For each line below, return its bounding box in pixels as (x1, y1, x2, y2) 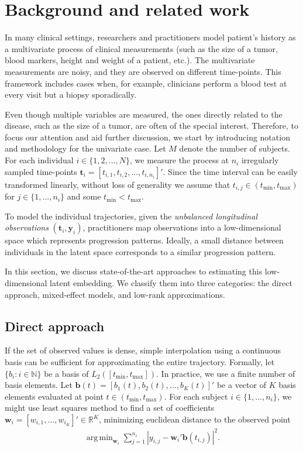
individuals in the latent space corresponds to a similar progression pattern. (5, 245, 276, 257)
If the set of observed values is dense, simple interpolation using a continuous (5, 344, 281, 356)
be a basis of (44, 367, 89, 379)
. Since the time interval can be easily (163, 165, 298, 177)
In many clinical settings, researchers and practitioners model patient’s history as (5, 31, 296, 43)
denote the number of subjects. (179, 142, 290, 154)
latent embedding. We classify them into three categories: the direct (50, 277, 292, 289)
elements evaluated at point (5, 390, 104, 402)
